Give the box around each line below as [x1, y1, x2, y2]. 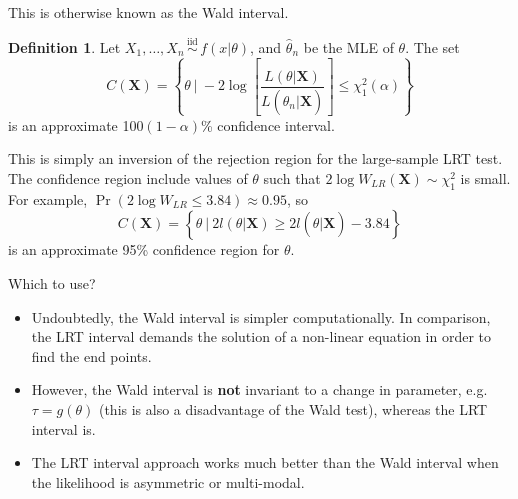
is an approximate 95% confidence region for [8, 239, 280, 260]
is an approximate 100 [8, 114, 144, 135]
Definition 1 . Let [8, 36, 121, 57]
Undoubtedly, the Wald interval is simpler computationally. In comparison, [31, 306, 491, 327]
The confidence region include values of [8, 167, 248, 188]
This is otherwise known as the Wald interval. [8, 2, 289, 22]
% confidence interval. [201, 114, 335, 135]
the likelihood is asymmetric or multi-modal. [31, 471, 305, 492]
